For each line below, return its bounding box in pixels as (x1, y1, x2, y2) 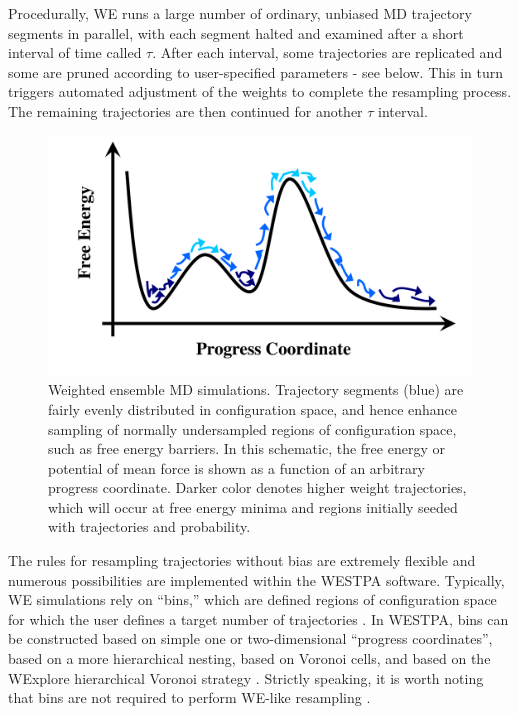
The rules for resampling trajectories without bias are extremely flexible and (8, 550, 476, 571)
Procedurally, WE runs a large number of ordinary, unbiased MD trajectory (8, 3, 472, 23)
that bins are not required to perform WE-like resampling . (8, 687, 371, 708)
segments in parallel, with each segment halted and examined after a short (8, 22, 464, 43)
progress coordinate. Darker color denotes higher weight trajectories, (48, 477, 467, 498)
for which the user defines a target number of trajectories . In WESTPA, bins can (8, 608, 509, 629)
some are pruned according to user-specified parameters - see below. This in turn (8, 61, 503, 82)
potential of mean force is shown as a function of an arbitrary (48, 457, 425, 478)
